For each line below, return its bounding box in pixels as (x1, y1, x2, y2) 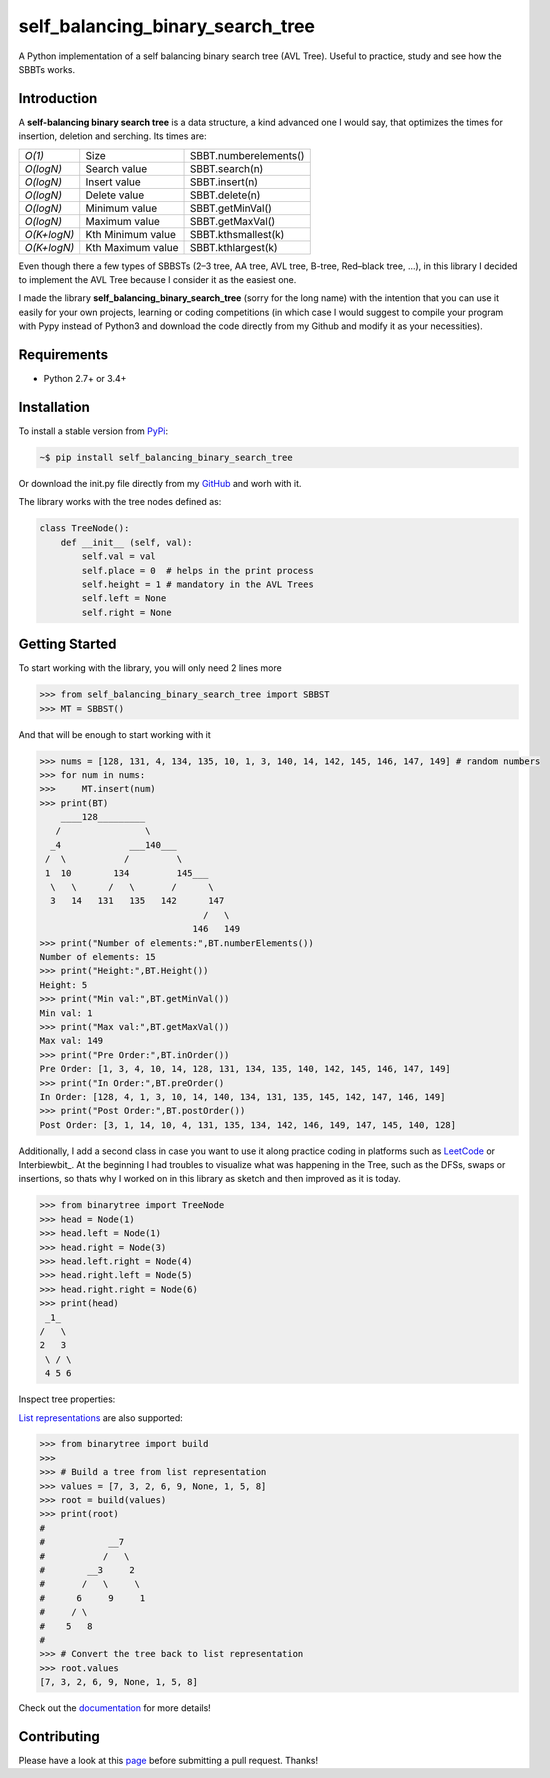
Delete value (85, 188, 145, 202)
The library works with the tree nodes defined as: (18, 496, 222, 508)
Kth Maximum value (85, 240, 179, 254)
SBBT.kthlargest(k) (190, 240, 279, 254)
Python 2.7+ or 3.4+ (43, 373, 127, 385)
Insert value (85, 175, 142, 189)
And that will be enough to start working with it (18, 728, 212, 740)
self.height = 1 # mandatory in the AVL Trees (81, 578, 314, 590)
